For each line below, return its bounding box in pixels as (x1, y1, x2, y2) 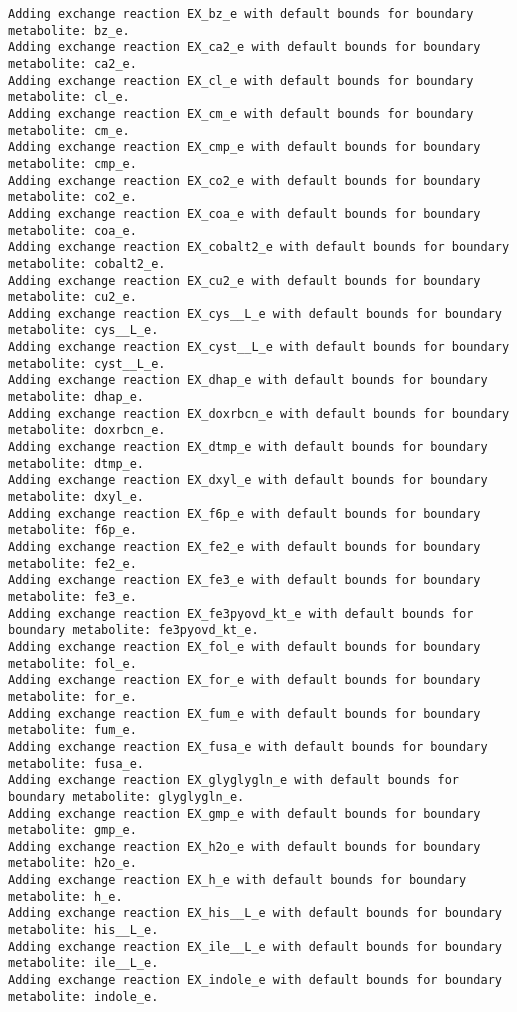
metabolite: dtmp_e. (8, 456, 145, 471)
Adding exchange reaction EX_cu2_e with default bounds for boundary (8, 273, 481, 288)
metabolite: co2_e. (8, 190, 137, 205)
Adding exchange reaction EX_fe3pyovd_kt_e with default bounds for (8, 606, 474, 621)
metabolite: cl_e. (8, 90, 130, 105)
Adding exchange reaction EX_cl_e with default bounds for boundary (8, 73, 474, 88)
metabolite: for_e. (8, 689, 137, 704)
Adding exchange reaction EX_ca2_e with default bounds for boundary (8, 40, 481, 55)
